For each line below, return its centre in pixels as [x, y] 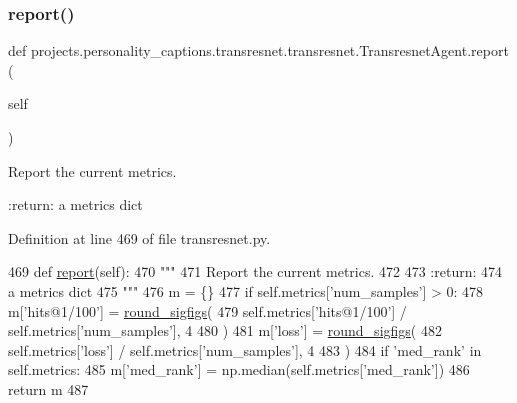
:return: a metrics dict [75, 204]
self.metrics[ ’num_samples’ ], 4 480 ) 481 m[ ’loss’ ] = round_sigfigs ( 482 [225, 330]
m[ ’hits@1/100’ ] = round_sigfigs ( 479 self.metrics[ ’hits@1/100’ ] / [207, 310]
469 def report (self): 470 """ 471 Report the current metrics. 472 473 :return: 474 [255, 271]
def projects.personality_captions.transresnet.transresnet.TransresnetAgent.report [258, 50]
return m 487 [48, 388]
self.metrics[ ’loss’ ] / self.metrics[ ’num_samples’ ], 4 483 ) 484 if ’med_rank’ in [245, 349]
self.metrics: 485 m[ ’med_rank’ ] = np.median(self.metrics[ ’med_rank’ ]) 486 [239, 369]
